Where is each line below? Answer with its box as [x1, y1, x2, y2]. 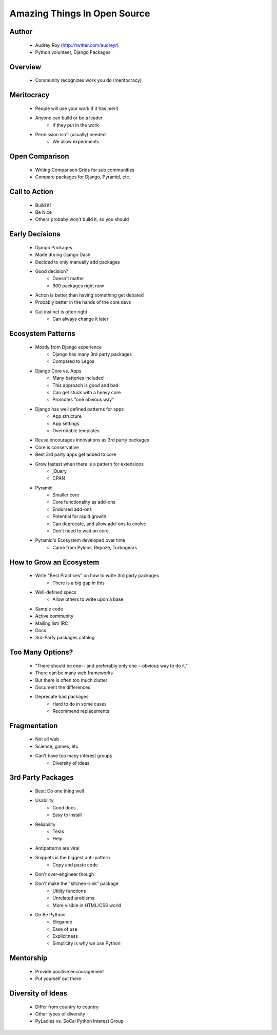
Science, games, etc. [35, 743, 80, 749]
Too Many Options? [9, 648, 73, 657]
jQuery [52, 468, 67, 474]
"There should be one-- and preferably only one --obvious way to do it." [35, 662, 188, 669]
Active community [35, 613, 74, 619]
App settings [52, 420, 80, 427]
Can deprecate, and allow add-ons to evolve [52, 521, 146, 527]
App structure [52, 413, 82, 419]
